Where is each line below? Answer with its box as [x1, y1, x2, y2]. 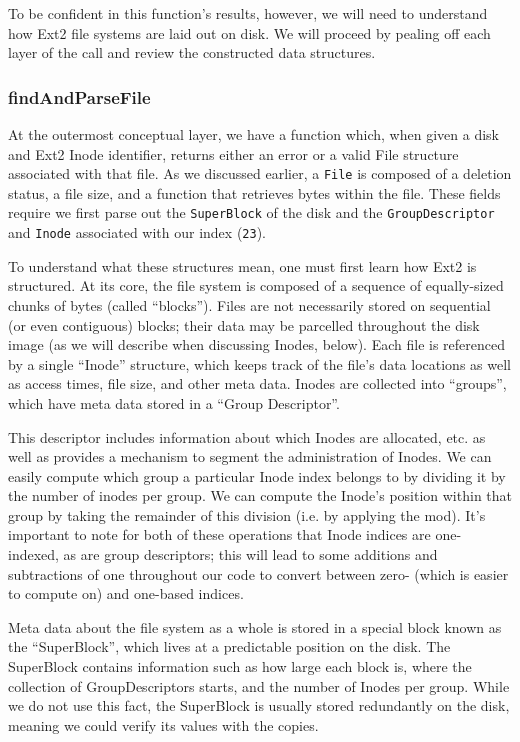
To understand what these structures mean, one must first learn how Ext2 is [8, 255, 477, 276]
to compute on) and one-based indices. [8, 583, 244, 604]
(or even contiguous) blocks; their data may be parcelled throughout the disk [8, 314, 480, 335]
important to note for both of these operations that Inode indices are [8, 524, 431, 545]
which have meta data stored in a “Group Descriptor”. [8, 392, 340, 413]
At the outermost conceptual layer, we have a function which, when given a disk [8, 124, 499, 144]
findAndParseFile [8, 84, 151, 109]
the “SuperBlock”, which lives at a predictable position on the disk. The [8, 636, 451, 657]
